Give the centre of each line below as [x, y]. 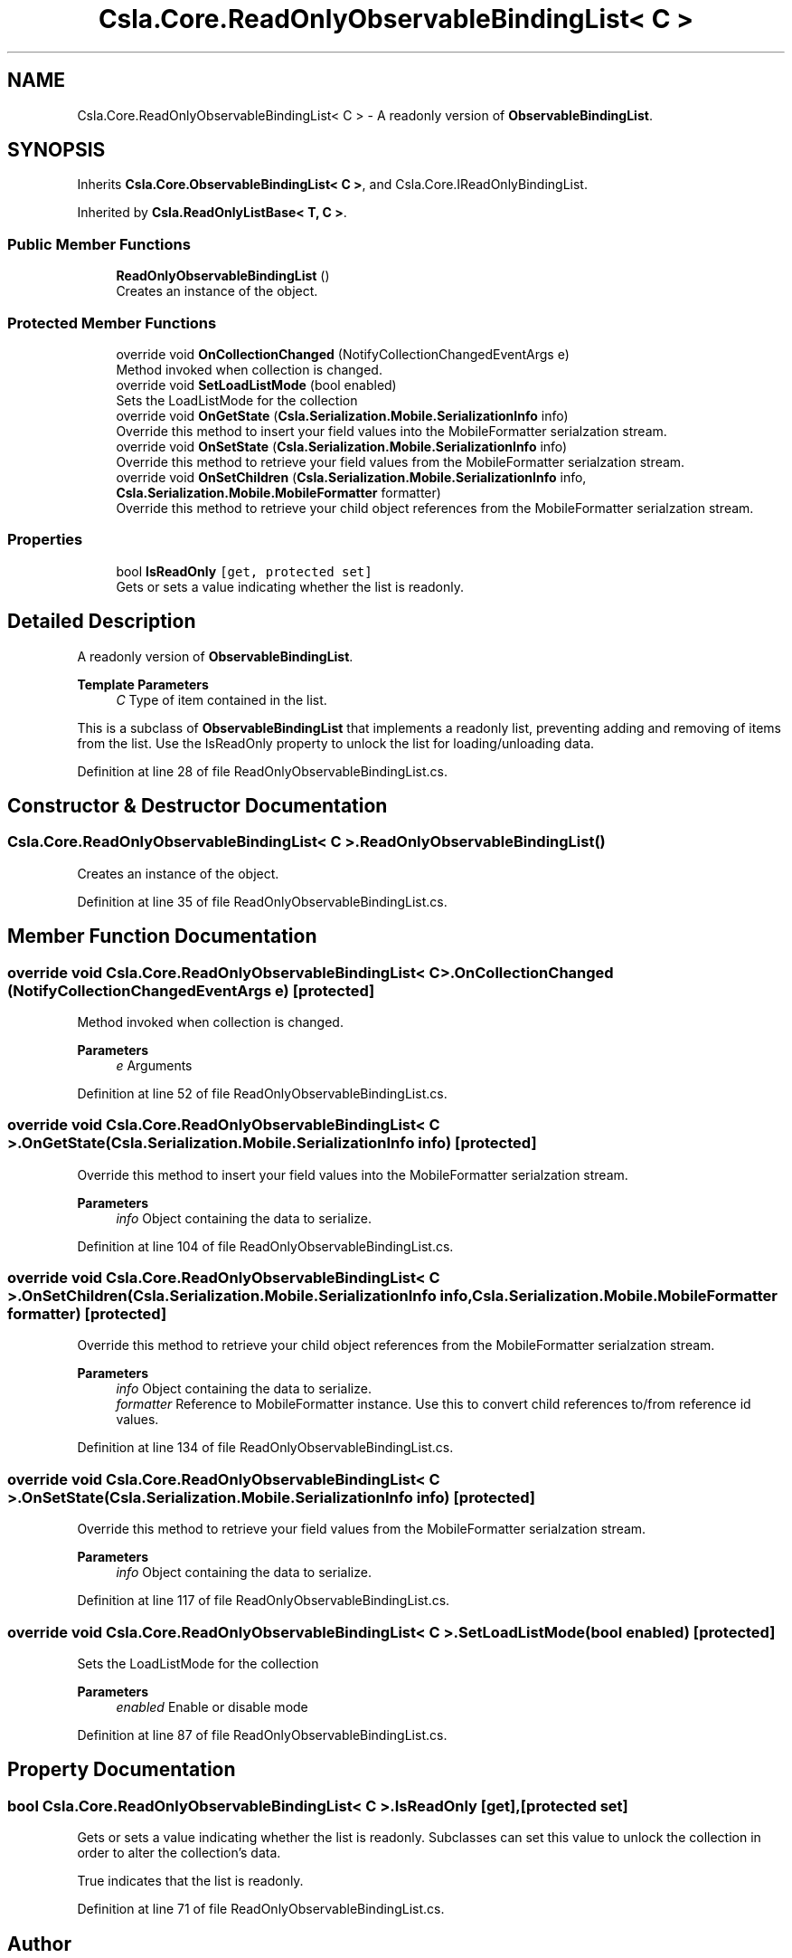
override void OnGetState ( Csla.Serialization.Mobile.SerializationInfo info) [342, 415]
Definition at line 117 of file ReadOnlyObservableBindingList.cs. [264, 1601]
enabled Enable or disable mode [212, 1706]
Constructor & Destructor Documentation [198, 805]
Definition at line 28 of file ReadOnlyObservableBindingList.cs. [263, 771]
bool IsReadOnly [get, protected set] [244, 571]
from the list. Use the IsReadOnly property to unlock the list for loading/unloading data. [336, 743]
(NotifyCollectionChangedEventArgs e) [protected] [191, 990]
